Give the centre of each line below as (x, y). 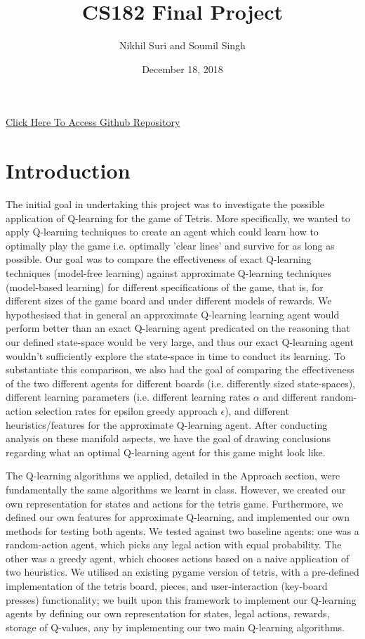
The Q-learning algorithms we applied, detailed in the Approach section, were (173, 476)
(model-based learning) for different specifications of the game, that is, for (165, 286)
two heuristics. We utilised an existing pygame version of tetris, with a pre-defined (182, 572)
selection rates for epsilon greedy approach (126, 410)
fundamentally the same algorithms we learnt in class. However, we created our (176, 489)
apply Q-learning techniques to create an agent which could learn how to (162, 232)
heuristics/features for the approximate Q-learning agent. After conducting (167, 424)
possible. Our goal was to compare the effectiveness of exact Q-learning (159, 259)
